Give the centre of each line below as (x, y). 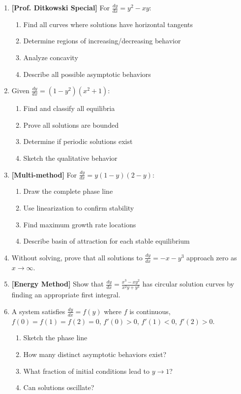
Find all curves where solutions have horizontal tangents (108, 24)
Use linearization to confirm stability (79, 208)
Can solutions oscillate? (59, 387)
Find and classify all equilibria (69, 108)
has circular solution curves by (188, 284)
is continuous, (150, 311)
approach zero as (212, 257)
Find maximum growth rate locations (80, 224)
